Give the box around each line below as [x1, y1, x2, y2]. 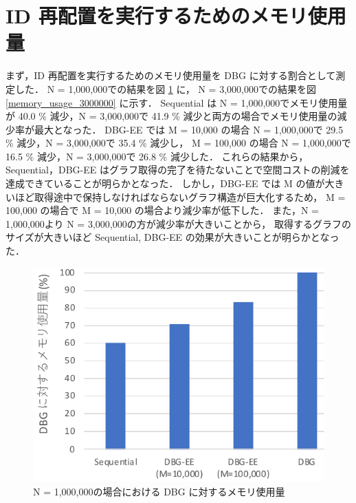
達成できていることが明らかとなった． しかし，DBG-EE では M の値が [5, 176, 325, 191]
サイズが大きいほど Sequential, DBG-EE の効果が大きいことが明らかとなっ [5, 230, 340, 244]
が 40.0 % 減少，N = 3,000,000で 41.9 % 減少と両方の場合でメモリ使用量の [5, 109, 337, 123]
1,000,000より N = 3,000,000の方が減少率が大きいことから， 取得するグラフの [5, 216, 351, 231]
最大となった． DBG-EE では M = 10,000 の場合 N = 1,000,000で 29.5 [34, 122, 344, 136]
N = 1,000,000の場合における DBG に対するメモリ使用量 [33, 484, 285, 498]
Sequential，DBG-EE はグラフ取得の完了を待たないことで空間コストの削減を [5, 162, 350, 177]
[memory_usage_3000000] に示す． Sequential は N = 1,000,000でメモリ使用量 [5, 95, 348, 109]
